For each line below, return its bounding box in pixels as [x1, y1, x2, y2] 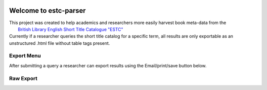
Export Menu [9, 52, 41, 59]
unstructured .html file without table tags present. [9, 40, 110, 46]
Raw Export [9, 75, 38, 82]
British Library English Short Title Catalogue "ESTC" [18, 26, 124, 32]
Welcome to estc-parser [9, 6, 86, 15]
